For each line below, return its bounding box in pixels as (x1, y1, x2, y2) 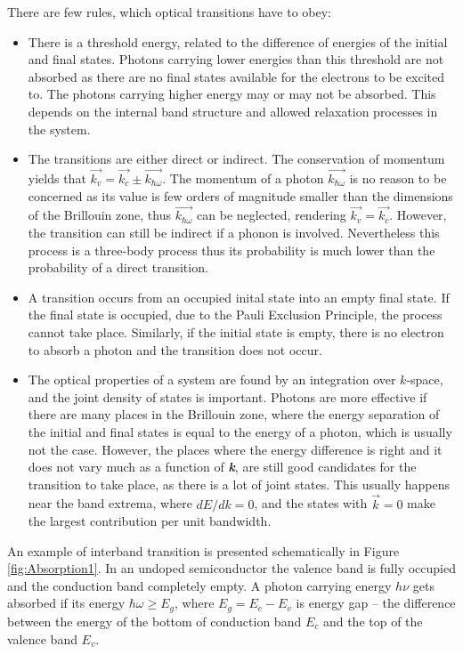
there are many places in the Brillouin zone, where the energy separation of (28, 405, 440, 424)
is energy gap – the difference (296, 593, 456, 612)
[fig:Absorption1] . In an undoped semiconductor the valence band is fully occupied (7, 559, 456, 577)
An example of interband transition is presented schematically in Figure (7, 541, 400, 560)
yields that (28, 168, 86, 187)
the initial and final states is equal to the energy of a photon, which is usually (28, 422, 452, 440)
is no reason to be (349, 168, 447, 187)
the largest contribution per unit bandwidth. (28, 512, 272, 530)
